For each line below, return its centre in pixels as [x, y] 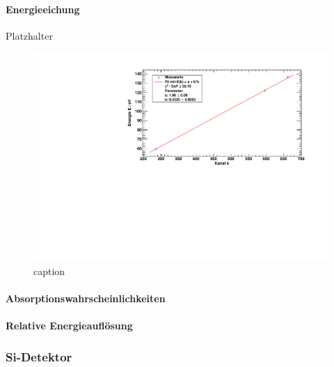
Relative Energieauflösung [69, 326]
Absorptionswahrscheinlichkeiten [86, 298]
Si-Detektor [39, 356]
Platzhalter [29, 35]
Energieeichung [43, 9]
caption [49, 271]
